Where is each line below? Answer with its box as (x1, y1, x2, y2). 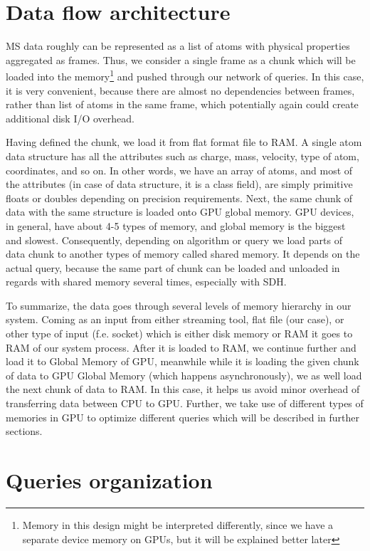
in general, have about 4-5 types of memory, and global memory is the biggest (6, 218, 346, 233)
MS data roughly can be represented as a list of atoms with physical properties (6, 38, 350, 53)
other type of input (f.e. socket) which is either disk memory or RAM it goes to (6, 326, 353, 341)
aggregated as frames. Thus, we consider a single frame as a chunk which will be (6, 52, 356, 67)
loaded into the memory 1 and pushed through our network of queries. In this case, (6, 67, 364, 83)
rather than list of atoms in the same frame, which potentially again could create (6, 97, 359, 112)
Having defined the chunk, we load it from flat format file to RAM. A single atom (6, 135, 362, 149)
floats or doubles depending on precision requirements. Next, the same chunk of (6, 190, 353, 205)
